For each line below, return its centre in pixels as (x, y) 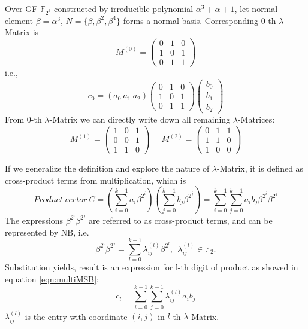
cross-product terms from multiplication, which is (96, 180)
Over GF (21, 8)
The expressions (34, 220)
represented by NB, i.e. (47, 232)
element (19, 20)
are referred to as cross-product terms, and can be (181, 220)
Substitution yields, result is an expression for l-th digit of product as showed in (152, 267)
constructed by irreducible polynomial (124, 8)
